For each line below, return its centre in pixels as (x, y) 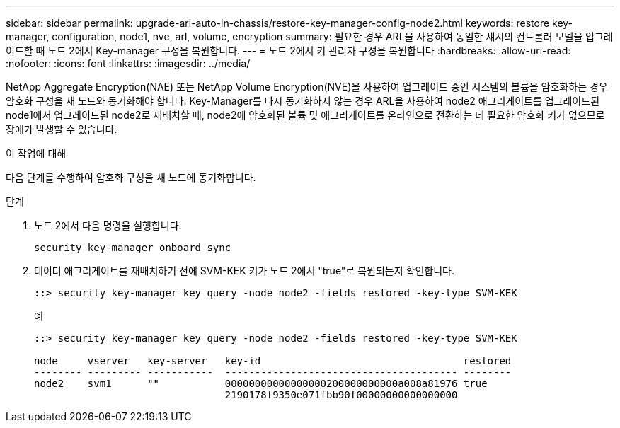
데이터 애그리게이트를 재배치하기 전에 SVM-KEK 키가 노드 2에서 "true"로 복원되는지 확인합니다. (244, 271)
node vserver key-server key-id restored (273, 361)
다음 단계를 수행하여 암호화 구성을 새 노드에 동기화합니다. (131, 177)
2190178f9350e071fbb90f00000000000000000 (341, 395)
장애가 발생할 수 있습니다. (62, 129)
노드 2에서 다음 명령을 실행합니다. (108, 225)
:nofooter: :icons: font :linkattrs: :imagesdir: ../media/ (128, 63)
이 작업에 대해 (36, 153)
